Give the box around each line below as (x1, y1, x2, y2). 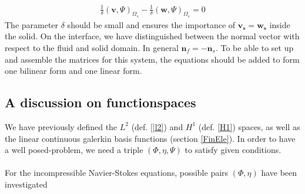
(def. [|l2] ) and (131, 120, 183, 132)
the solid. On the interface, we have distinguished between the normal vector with (5, 30, 300, 42)
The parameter (5, 18, 59, 30)
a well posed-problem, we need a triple (5, 144, 143, 156)
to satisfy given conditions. (185, 144, 281, 156)
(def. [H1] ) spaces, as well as (198, 120, 300, 132)
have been (261, 166, 297, 179)
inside (269, 18, 290, 30)
